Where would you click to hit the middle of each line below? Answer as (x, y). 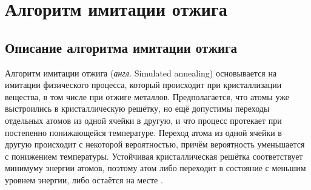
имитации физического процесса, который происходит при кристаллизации (143, 85)
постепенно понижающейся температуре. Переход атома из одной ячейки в (143, 132)
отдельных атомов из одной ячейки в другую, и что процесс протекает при (143, 120)
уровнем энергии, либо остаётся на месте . (84, 179)
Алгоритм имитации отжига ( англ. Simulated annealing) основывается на (141, 73)
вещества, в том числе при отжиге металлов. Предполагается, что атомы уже (147, 96)
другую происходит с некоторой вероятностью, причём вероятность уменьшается (155, 144)
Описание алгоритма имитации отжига (121, 47)
